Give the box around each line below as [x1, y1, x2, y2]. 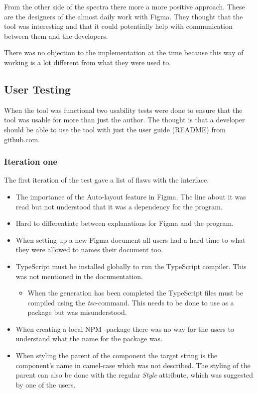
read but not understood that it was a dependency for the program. [15, 201, 223, 211]
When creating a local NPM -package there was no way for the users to [15, 323, 234, 334]
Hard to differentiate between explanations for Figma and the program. [15, 218, 234, 228]
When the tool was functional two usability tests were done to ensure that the [4, 104, 243, 115]
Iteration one [4, 155, 58, 168]
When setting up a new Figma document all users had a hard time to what [15, 234, 246, 245]
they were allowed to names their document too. [15, 244, 163, 255]
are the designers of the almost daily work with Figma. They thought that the [4, 11, 243, 21]
